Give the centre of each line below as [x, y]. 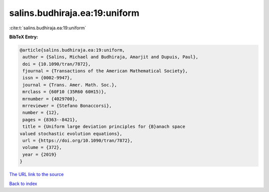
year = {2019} [40, 154]
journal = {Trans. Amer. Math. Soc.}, [70, 85]
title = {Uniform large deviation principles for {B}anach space [104, 127]
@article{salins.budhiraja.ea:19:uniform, [72, 50]
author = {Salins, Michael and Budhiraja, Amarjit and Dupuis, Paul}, [111, 57]
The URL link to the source [37, 175]
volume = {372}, [42, 147]
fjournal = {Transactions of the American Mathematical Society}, [105, 71]
